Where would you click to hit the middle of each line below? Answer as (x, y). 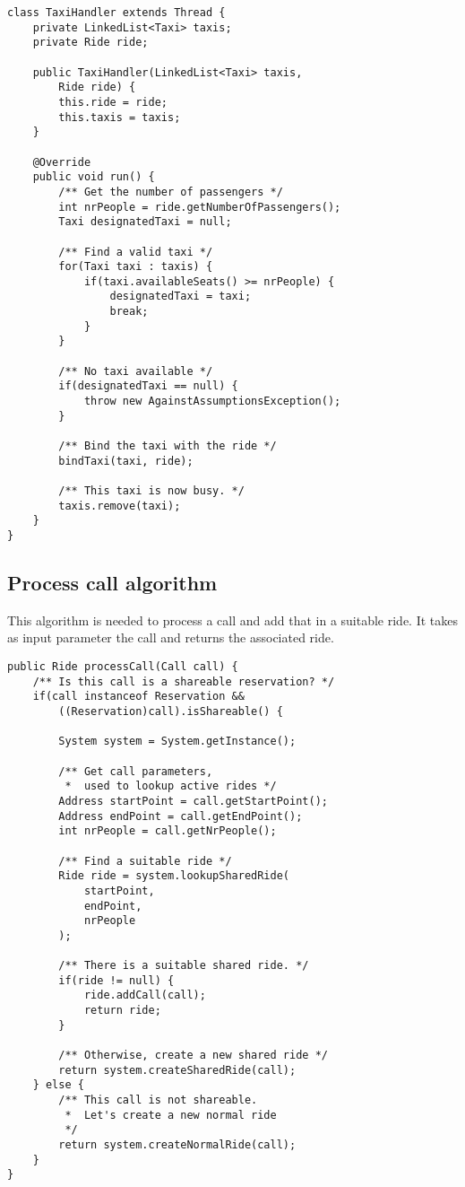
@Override (62, 162)
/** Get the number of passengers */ (171, 192)
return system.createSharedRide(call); (177, 1070)
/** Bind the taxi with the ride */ (168, 446)
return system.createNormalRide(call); (177, 1145)
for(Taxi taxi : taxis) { (136, 267)
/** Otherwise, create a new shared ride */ (193, 1056)
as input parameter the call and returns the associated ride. (171, 637)
